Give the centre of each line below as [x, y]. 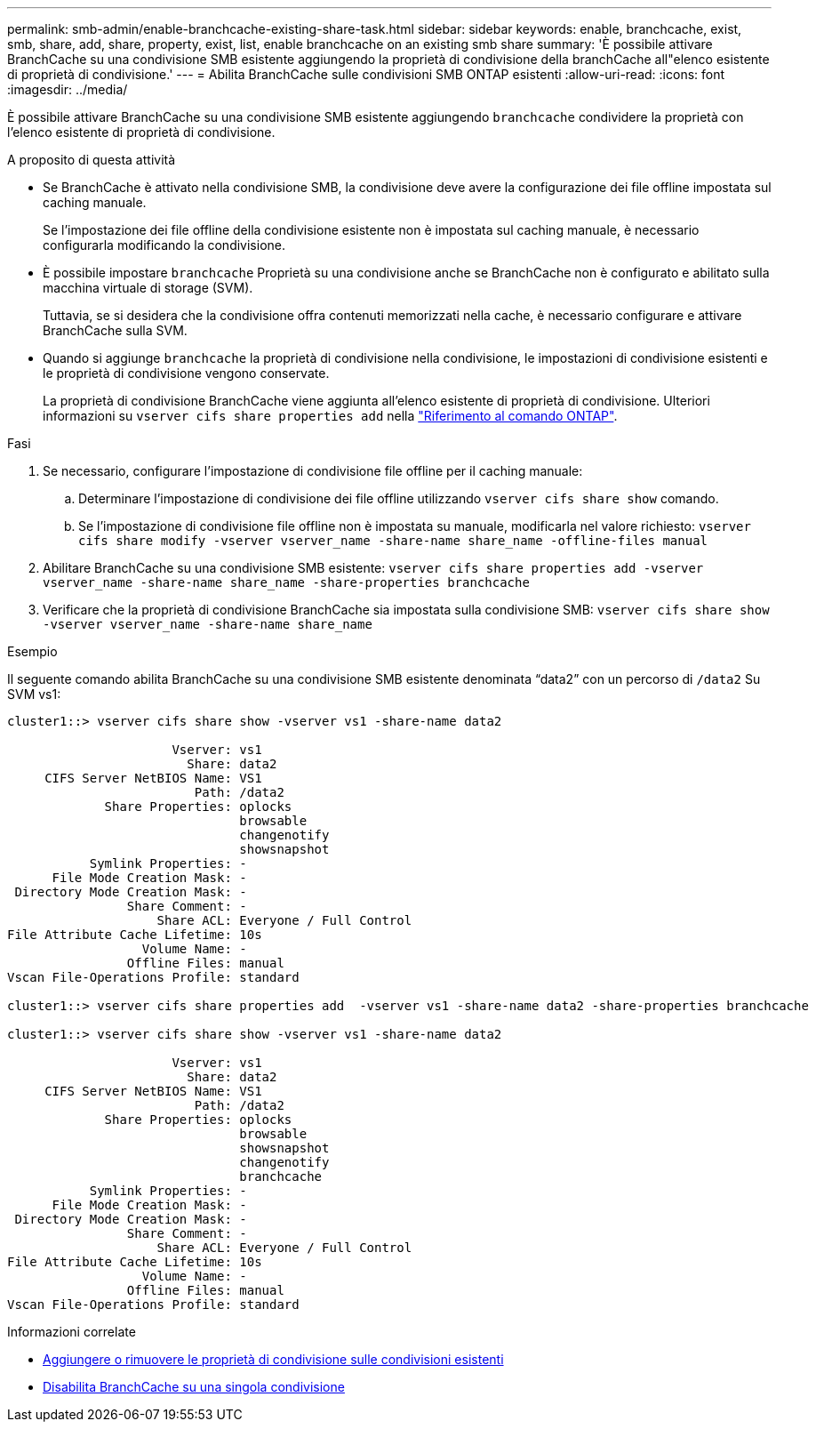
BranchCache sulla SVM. [115, 330]
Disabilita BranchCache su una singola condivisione [194, 1387]
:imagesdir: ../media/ [68, 89]
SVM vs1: [34, 694]
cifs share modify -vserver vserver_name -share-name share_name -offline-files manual [393, 541]
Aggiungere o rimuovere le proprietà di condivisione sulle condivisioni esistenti [273, 1359]
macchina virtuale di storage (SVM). [148, 288]
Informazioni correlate [72, 1332]
